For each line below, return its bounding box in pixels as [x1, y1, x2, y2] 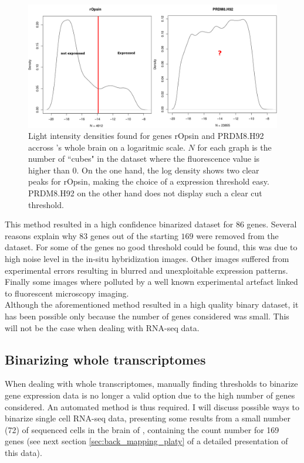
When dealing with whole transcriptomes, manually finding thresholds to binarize [5, 377, 298, 390]
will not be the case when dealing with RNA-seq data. [5, 321, 200, 333]
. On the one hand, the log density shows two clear [76, 164, 259, 176]
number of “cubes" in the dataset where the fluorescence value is [28, 152, 260, 165]
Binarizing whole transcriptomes [5, 350, 206, 368]
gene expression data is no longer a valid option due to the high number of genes [5, 389, 295, 401]
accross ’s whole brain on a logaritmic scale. [28, 141, 185, 153]
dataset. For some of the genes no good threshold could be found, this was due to [5, 241, 298, 253]
